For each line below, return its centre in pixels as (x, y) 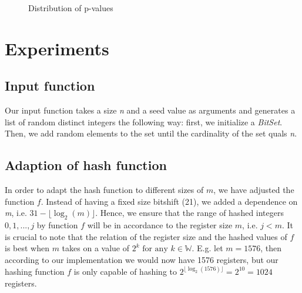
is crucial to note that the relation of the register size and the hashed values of (146, 236)
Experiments (57, 48)
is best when (27, 248)
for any (155, 249)
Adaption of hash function (86, 165)
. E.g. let (207, 248)
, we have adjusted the (254, 190)
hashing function (35, 271)
